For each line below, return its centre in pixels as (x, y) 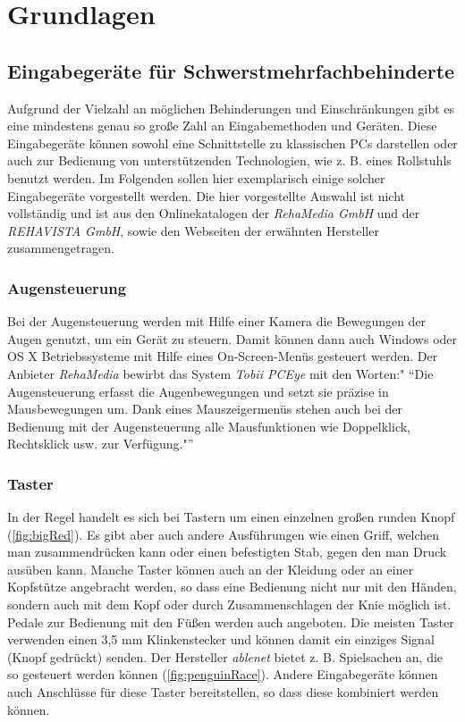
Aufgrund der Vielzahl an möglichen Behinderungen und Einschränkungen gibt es (231, 108)
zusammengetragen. (61, 248)
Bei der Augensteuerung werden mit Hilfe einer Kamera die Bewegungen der (217, 321)
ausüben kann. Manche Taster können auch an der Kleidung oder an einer (211, 569)
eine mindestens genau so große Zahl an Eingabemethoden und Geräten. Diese (222, 126)
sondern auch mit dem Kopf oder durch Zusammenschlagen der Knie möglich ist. (229, 604)
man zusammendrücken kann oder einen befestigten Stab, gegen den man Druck (227, 552)
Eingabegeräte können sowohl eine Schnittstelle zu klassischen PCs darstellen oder (232, 143)
